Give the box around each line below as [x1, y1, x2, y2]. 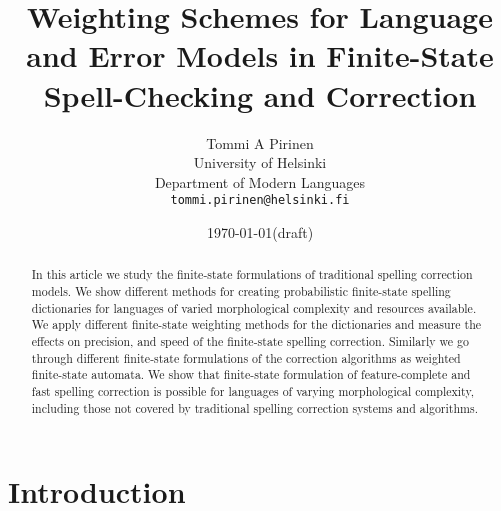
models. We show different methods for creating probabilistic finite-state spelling [31, 282, 451, 299]
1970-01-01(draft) [206, 221, 314, 242]
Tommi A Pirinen [206, 132, 314, 153]
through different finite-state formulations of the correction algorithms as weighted [31, 349, 461, 366]
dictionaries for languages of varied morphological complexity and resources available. [31, 299, 477, 316]
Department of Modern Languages [154, 171, 366, 192]
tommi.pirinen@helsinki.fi [170, 193, 350, 208]
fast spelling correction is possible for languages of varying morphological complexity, [31, 382, 474, 399]
